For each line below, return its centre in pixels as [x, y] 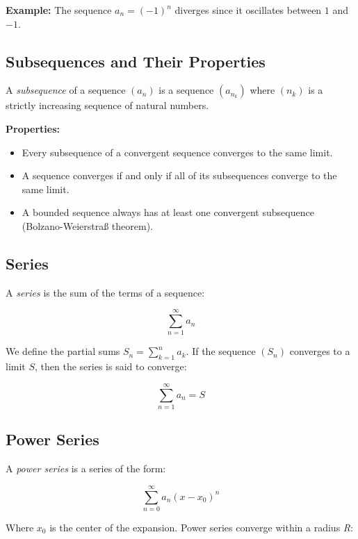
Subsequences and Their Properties [136, 61]
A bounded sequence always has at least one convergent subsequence [168, 212]
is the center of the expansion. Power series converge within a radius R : [201, 527]
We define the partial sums [63, 351]
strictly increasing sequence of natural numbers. [107, 105]
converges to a [320, 351]
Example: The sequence [59, 10]
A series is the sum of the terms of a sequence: [105, 292]
